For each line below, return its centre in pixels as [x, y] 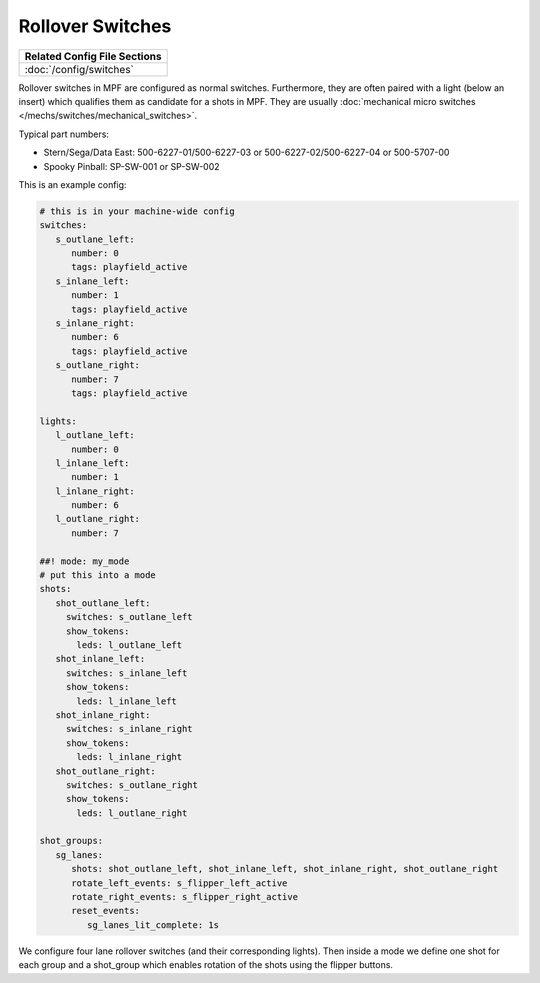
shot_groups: [71, 841]
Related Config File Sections [93, 56]
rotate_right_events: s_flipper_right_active [185, 897]
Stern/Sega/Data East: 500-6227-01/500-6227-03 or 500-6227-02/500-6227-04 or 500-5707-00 [246, 152]
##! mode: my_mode [84, 561]
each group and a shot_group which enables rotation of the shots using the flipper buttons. [206, 965]
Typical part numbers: [64, 134]
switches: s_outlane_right [132, 784]
